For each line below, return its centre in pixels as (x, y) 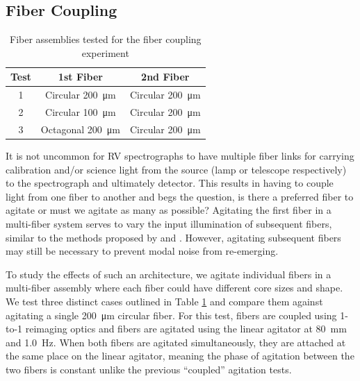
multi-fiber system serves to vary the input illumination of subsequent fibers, (169, 223)
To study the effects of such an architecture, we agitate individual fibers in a (169, 274)
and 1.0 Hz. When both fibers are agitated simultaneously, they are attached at (176, 342)
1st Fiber (80, 77)
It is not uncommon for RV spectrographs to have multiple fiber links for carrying (180, 156)
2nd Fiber (165, 77)
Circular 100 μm (81, 112)
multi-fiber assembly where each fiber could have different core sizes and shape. (174, 288)
